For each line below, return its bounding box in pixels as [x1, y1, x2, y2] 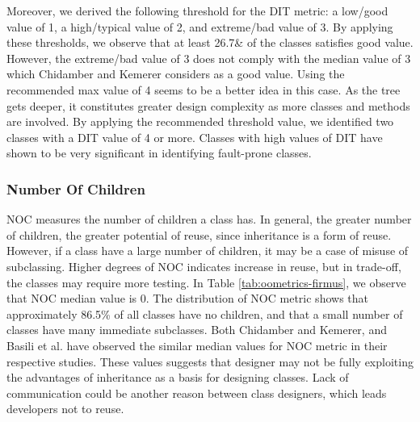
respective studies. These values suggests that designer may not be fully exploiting [6, 353, 414, 370]
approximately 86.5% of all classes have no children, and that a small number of [6, 305, 403, 322]
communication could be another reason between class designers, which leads [6, 384, 387, 401]
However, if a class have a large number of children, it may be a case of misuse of [6, 242, 409, 259]
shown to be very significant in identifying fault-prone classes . [6, 144, 312, 161]
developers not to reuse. [6, 400, 124, 417]
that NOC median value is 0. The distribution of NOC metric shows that [6, 290, 368, 307]
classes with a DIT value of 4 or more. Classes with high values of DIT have [6, 128, 383, 145]
